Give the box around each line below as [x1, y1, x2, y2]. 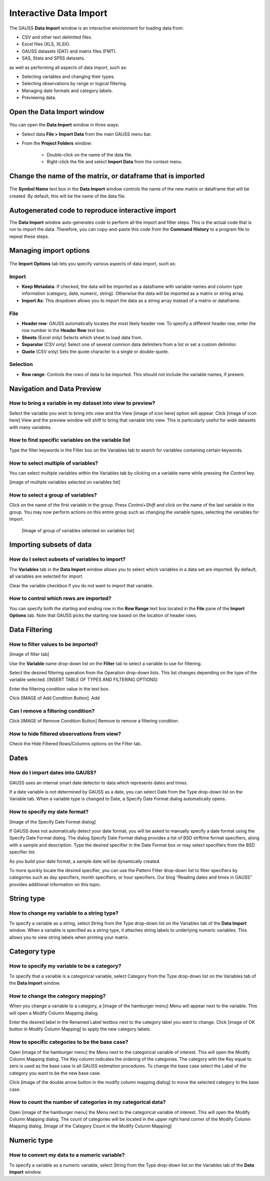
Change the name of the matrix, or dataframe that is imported [9, 172, 205, 180]
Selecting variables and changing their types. [21, 73, 115, 80]
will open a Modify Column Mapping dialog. [9, 1010, 99, 1016]
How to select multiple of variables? [9, 460, 98, 467]
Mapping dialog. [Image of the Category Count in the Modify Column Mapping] [9, 1123, 172, 1129]
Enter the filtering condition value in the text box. [9, 686, 110, 692]
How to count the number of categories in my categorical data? [9, 1099, 166, 1106]
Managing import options [9, 246, 90, 255]
